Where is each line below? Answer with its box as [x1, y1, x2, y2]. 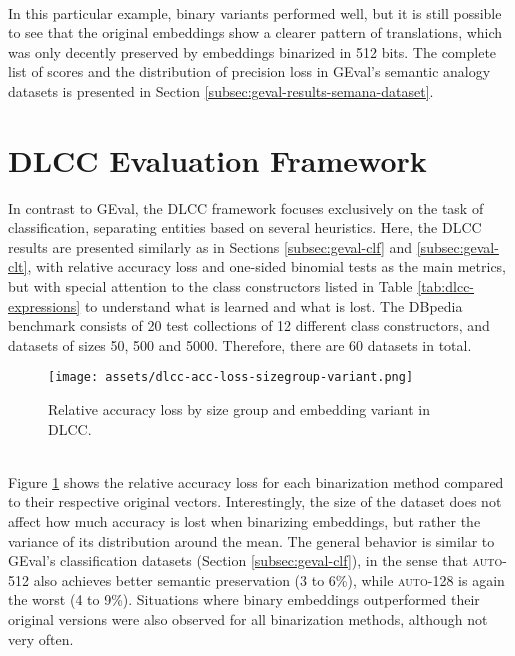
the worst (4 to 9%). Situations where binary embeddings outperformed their [8, 589, 480, 610]
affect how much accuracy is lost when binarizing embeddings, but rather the [8, 511, 481, 532]
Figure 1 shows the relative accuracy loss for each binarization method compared [8, 471, 504, 492]
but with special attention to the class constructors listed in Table [8, 276, 413, 297]
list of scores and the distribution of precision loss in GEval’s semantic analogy [8, 61, 491, 82]
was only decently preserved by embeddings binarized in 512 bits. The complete [8, 41, 497, 62]
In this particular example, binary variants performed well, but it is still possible [8, 2, 502, 23]
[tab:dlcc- [417, 276, 475, 297]
